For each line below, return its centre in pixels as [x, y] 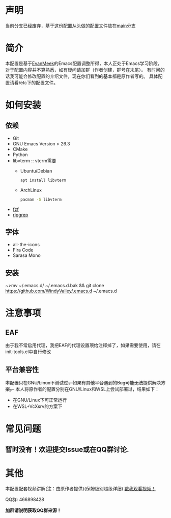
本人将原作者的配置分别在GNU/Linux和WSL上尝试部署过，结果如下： [87, 389]
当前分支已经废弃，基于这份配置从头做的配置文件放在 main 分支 [70, 26]
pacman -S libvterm [41, 199]
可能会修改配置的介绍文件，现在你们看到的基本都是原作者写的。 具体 [86, 76]
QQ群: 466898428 [25, 499]
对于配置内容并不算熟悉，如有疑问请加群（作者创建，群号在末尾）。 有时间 [83, 70]
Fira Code [23, 250]
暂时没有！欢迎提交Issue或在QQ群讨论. [67, 449]
